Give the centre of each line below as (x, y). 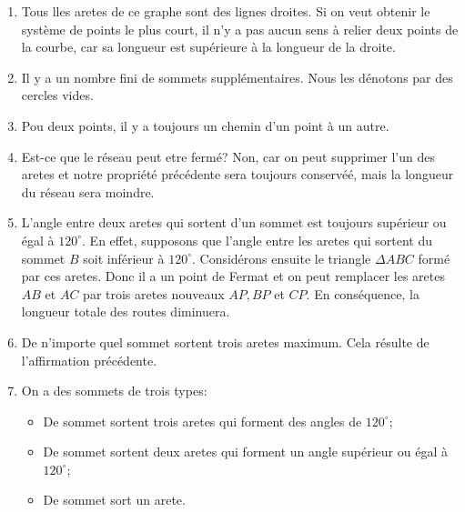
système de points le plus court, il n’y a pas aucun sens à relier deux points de (240, 29)
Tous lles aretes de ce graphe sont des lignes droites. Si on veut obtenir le (226, 11)
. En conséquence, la (363, 293)
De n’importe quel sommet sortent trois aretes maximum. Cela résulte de (225, 341)
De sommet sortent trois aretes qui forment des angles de (202, 421)
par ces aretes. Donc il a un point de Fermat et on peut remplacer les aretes (233, 276)
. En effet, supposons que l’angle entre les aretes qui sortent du (258, 240)
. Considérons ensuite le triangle (281, 258)
